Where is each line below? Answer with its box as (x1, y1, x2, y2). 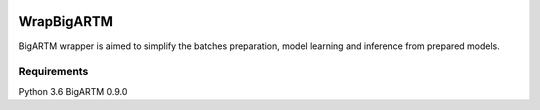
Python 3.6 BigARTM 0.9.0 (18, 85, 128, 97)
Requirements (18, 65, 89, 79)
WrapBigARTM (18, 13, 114, 30)
